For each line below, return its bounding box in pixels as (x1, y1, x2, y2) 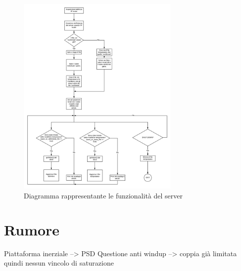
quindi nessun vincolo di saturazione (4, 258, 114, 268)
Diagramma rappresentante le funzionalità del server (24, 190, 183, 200)
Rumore (4, 219, 60, 239)
